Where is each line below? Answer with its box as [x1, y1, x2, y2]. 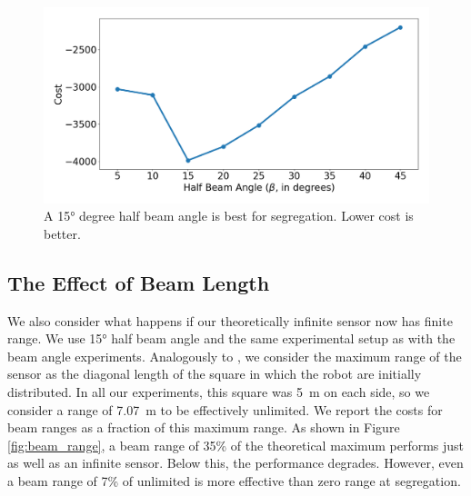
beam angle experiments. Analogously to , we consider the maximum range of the [7, 346, 462, 365]
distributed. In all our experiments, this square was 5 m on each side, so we [7, 382, 430, 402]
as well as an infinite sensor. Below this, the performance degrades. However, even [7, 453, 464, 472]
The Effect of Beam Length [7, 268, 270, 296]
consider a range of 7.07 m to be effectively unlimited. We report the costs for [7, 400, 443, 419]
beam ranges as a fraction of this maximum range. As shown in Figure [7, 418, 400, 437]
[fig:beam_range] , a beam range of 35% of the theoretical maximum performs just [7, 435, 465, 454]
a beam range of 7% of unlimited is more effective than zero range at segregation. [7, 471, 461, 491]
